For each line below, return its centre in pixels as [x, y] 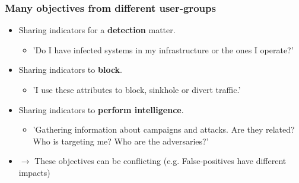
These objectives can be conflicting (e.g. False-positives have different [160, 161]
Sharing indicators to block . [71, 70]
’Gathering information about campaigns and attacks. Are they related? [164, 129]
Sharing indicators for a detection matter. [97, 30]
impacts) [34, 172]
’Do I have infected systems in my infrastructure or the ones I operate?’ [163, 49]
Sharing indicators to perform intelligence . [101, 109]
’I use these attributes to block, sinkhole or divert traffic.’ [137, 89]
